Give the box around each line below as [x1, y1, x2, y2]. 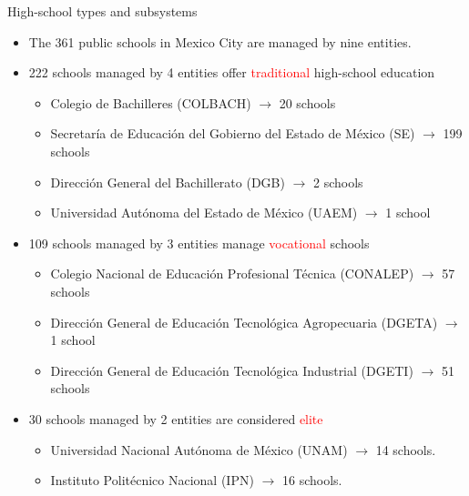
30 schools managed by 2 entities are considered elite [28, 409, 323, 428]
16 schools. [281, 471, 342, 490]
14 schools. [375, 440, 436, 459]
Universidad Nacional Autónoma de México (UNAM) [50, 440, 348, 459]
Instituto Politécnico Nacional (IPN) [50, 471, 254, 490]
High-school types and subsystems [7, 2, 198, 20]
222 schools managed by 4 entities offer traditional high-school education [28, 63, 435, 82]
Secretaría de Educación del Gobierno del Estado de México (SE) [50, 124, 415, 143]
